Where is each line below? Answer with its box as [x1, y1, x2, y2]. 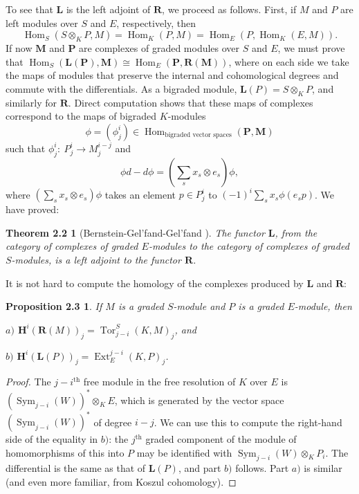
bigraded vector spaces [165, 131, 232, 139]
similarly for [6, 95, 57, 109]
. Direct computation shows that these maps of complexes [68, 95, 313, 109]
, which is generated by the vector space [114, 392, 284, 407]
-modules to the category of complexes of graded [148, 239, 349, 253]
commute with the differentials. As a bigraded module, [6, 81, 237, 95]
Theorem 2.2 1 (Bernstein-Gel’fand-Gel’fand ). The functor [6, 225, 265, 239]
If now [6, 41, 33, 55]
